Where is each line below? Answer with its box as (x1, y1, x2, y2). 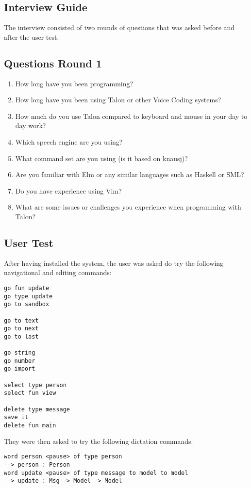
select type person (4, 381, 67, 389)
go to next (4, 325, 39, 332)
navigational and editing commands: (4, 267, 112, 277)
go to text (4, 317, 39, 324)
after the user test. (4, 32, 59, 42)
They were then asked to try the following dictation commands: (4, 436, 193, 446)
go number (4, 357, 35, 364)
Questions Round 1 (4, 55, 102, 70)
